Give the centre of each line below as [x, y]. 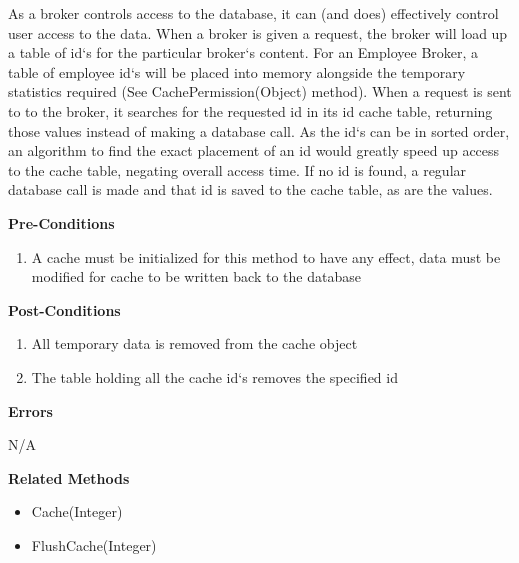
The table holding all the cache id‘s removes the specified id [214, 376]
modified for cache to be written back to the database [196, 276]
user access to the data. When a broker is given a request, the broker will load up [258, 32]
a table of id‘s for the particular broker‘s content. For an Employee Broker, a [243, 52]
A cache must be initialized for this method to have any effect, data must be [266, 256]
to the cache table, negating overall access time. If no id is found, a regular [237, 169]
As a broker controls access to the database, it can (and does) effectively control [253, 13]
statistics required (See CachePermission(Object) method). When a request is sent [260, 91]
